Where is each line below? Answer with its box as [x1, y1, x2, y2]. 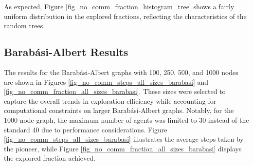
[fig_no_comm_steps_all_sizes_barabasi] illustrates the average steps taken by [4, 134, 244, 144]
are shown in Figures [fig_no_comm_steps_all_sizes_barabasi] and [4, 76, 209, 87]
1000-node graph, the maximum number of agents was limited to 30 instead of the [4, 114, 249, 125]
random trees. [4, 20, 45, 31]
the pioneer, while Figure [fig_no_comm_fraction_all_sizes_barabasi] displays [4, 143, 242, 153]
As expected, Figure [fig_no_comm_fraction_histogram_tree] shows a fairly [4, 1, 235, 11]
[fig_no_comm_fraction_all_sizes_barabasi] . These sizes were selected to [4, 86, 226, 96]
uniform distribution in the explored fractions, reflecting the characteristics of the [4, 11, 247, 21]
